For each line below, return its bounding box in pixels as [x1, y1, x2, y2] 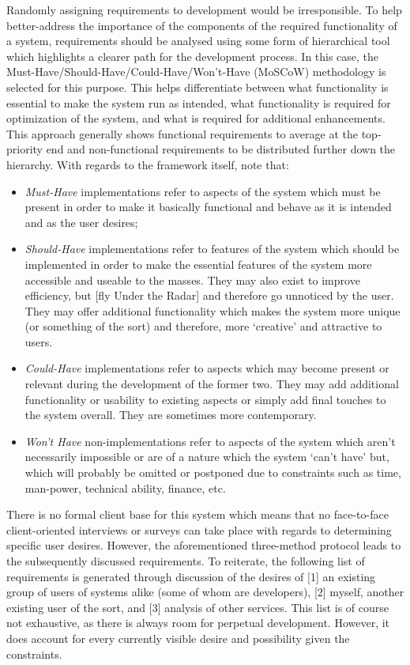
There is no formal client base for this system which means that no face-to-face [6, 506, 389, 523]
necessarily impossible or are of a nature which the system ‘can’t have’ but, [24, 448, 389, 465]
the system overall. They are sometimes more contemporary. [24, 406, 317, 423]
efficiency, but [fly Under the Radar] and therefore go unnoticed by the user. [24, 287, 394, 304]
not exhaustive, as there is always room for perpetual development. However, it [6, 614, 390, 631]
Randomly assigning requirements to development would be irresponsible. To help [6, 2, 402, 17]
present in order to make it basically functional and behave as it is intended [24, 198, 392, 215]
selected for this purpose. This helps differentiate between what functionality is [6, 78, 389, 95]
